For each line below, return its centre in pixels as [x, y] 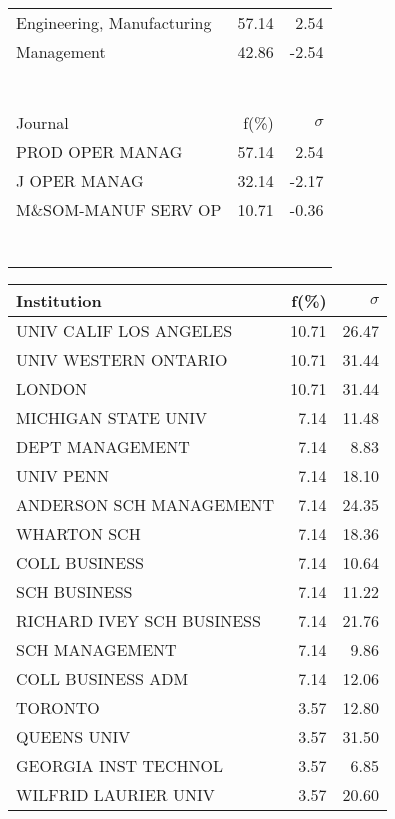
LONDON [52, 388]
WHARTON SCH [78, 533]
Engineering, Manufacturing [114, 22]
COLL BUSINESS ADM [102, 678]
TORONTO [58, 707]
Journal [42, 122]
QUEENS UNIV [73, 736]
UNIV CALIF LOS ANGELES [124, 330]
